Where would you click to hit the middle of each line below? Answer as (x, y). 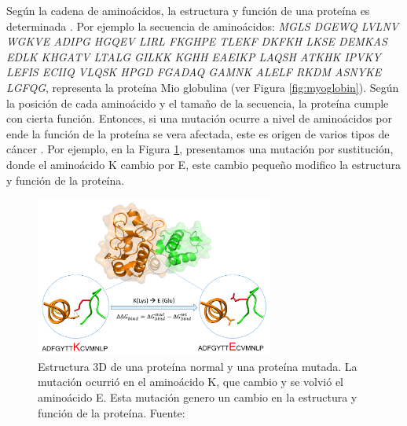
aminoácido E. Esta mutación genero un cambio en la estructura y (198, 397)
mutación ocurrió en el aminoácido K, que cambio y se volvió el (191, 382)
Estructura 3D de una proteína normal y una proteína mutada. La (198, 366)
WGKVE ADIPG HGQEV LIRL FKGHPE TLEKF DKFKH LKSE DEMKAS (197, 41)
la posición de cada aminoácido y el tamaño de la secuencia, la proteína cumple (198, 103)
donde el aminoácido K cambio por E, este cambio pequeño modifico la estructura (204, 164)
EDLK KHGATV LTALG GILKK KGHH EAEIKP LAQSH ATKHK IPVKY (194, 56)
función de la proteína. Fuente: (112, 412)
